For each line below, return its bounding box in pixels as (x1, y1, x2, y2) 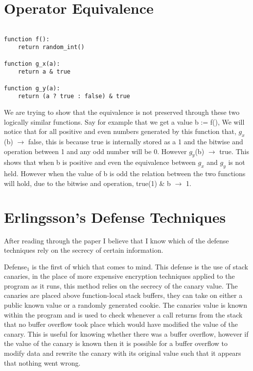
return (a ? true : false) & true (18, 93, 130, 100)
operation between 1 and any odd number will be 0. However (4, 146, 187, 156)
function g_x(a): (4, 60, 60, 67)
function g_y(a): (4, 84, 60, 92)
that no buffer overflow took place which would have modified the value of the (4, 319, 238, 329)
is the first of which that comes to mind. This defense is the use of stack (32, 261, 248, 271)
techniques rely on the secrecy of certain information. (4, 245, 163, 255)
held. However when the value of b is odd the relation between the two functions (4, 168, 246, 179)
